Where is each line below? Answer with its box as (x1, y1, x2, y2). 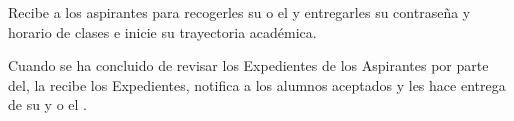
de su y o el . (8, 94, 88, 115)
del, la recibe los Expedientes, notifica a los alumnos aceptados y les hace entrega (8, 74, 506, 95)
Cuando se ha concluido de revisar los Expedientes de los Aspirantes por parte (8, 55, 489, 76)
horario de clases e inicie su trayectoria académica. (8, 21, 317, 42)
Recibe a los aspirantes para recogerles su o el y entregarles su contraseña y (8, 2, 471, 22)
